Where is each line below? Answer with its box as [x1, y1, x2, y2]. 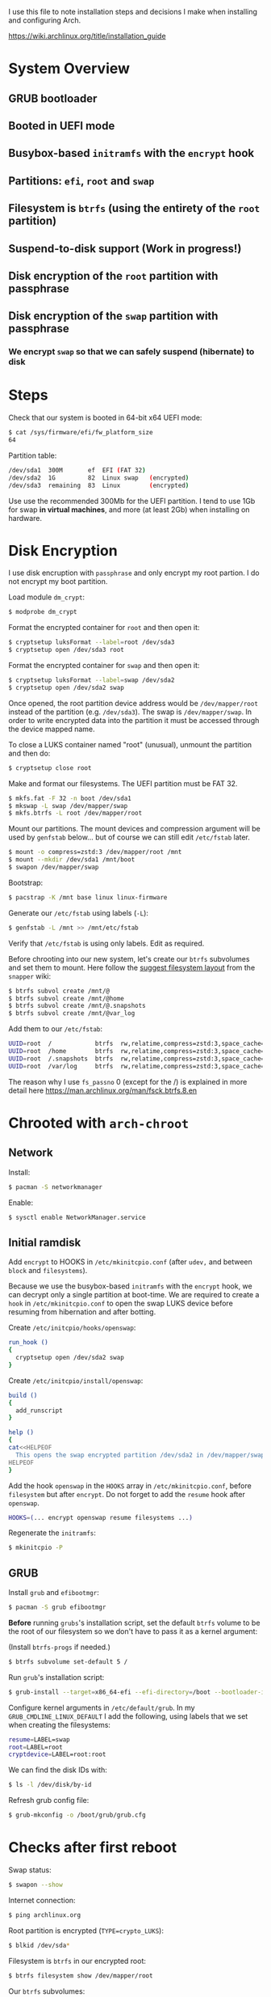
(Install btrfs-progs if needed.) [8, 1642, 111, 1652]
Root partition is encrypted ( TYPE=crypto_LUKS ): [8, 1925, 164, 1936]
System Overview [8, 60, 131, 78]
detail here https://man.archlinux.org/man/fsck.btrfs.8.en [8, 1085, 198, 1095]
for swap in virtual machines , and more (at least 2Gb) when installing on [8, 505, 250, 514]
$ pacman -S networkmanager [8, 1183, 103, 1191]
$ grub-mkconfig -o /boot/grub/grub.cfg [8, 1811, 147, 1819]
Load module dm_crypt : [8, 592, 85, 602]
